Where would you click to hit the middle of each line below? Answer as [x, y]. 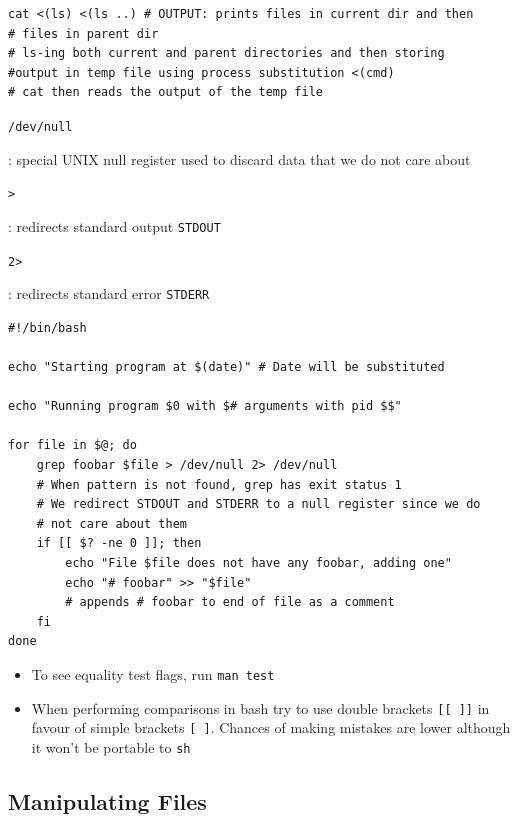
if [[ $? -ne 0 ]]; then [119, 543]
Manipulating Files [107, 800]
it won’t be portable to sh [111, 746]
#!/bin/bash [47, 327]
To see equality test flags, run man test [153, 673]
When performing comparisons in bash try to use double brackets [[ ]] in [260, 707]
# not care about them [111, 523]
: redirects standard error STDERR [109, 293]
